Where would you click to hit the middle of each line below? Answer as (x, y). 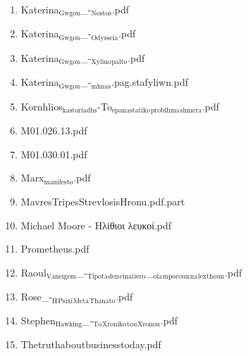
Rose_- (36, 297)
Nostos (101, 14)
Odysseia (105, 38)
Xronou (149, 325)
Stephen (38, 320)
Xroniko (114, 325)
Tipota (97, 277)
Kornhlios (42, 106)
